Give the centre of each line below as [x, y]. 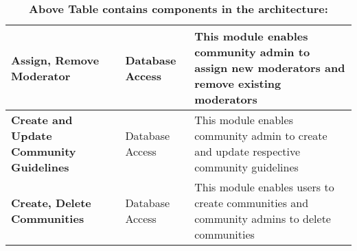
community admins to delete [263, 218]
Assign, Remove [55, 60]
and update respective [247, 151]
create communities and [252, 203]
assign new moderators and [270, 68]
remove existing [238, 83]
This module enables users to [264, 187]
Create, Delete [51, 203]
